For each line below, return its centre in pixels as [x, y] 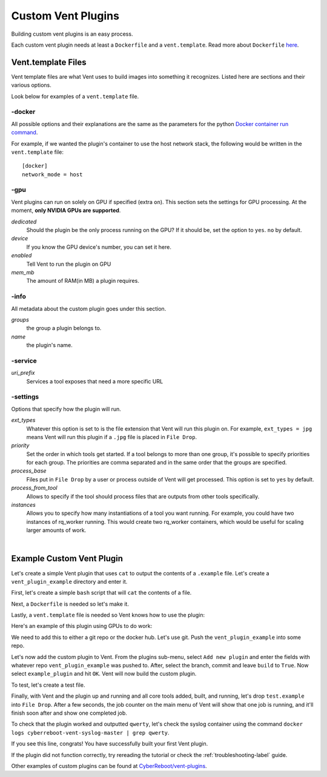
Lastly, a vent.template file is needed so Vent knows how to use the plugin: [108, 615]
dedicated [24, 222]
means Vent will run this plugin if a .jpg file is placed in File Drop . [111, 437]
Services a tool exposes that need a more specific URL [95, 381]
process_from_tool [34, 488]
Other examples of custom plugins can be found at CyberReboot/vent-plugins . [109, 765]
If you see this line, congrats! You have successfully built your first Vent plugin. [110, 744]
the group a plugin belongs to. [64, 328]
